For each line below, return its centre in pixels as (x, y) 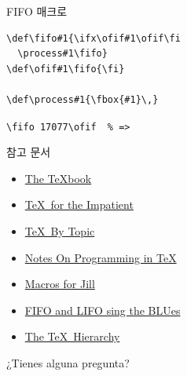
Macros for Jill (60, 284)
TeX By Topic (60, 231)
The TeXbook (58, 178)
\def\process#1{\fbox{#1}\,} (82, 99)
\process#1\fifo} (62, 54)
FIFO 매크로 (37, 11)
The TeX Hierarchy (72, 336)
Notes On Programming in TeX (101, 257)
